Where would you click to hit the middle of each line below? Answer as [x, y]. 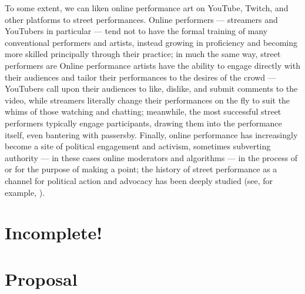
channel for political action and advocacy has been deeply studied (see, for [139, 180]
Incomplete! [53, 233]
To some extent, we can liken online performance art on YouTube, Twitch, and [147, 8]
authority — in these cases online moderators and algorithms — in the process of [151, 157]
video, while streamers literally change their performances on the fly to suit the [148, 100]
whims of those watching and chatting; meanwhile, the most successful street [143, 111]
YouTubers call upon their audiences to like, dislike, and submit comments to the [151, 88]
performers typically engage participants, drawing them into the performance [143, 123]
